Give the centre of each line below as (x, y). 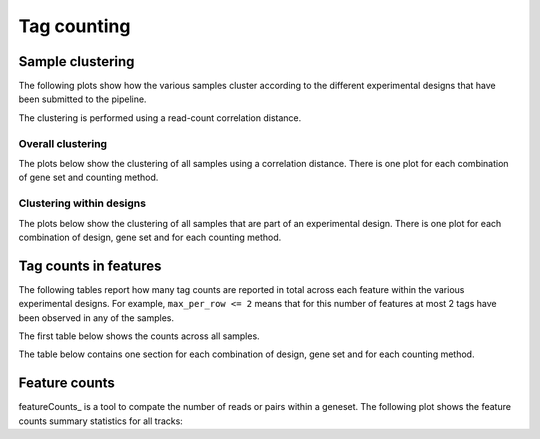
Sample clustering (76, 61)
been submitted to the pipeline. (82, 99)
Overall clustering (63, 143)
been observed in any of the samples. (96, 317)
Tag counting (74, 26)
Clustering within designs (82, 203)
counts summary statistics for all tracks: (101, 421)
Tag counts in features (90, 265)
